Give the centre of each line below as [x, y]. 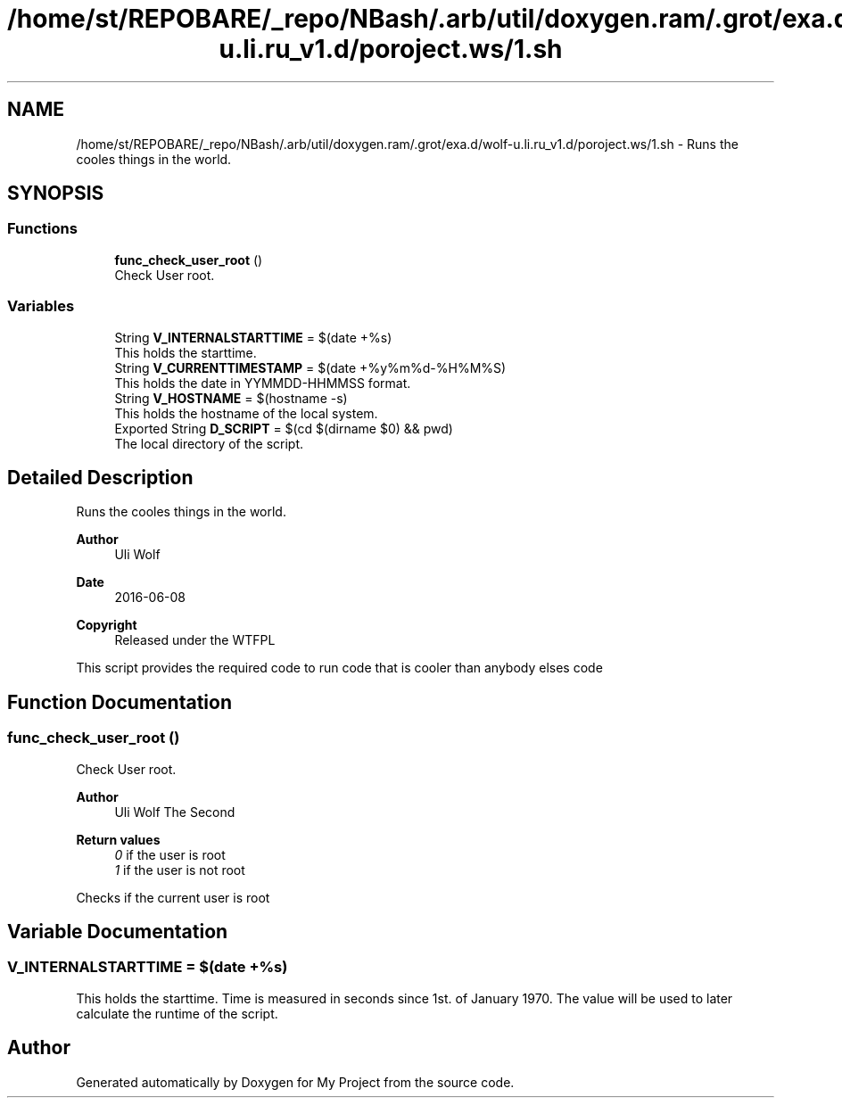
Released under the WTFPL [195, 640]
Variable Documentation [118, 932]
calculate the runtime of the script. [177, 1013]
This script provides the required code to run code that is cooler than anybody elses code [339, 668]
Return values [118, 839]
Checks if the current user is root [173, 897]
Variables [41, 306]
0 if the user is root [170, 854]
